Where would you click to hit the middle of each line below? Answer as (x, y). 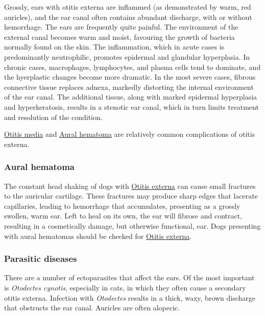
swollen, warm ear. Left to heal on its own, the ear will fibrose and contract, (123, 216)
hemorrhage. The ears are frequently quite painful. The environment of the (121, 27)
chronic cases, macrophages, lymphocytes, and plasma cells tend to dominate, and (132, 67)
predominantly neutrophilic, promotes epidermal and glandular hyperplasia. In (127, 56)
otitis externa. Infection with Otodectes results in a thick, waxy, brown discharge (130, 297)
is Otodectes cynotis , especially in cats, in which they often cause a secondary (125, 287)
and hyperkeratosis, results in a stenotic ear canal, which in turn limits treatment (131, 106)
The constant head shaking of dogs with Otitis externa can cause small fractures (130, 186)
